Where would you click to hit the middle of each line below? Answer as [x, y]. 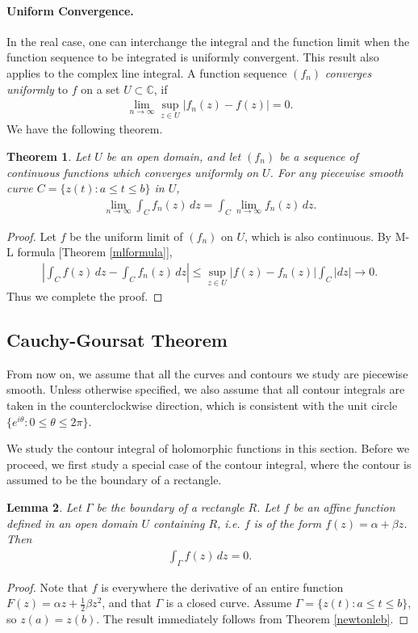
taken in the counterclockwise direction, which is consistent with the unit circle [202, 405]
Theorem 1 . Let [49, 156]
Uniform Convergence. [70, 10]
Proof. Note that [48, 587]
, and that [127, 603]
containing [179, 523]
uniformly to [37, 89]
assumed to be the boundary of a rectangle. [114, 480]
